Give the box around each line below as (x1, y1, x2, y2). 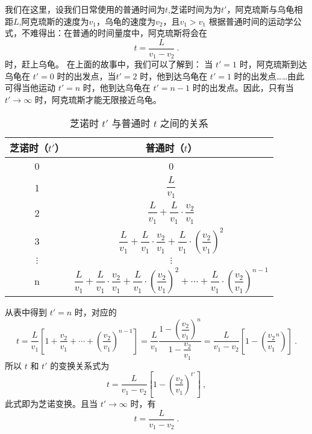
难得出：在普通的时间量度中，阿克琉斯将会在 (30, 26, 207, 39)
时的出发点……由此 (234, 69, 305, 82)
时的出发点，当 (57, 69, 116, 82)
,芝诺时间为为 (168, 3, 221, 15)
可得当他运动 (5, 81, 55, 94)
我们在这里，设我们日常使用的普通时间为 (5, 3, 165, 15)
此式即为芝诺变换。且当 (5, 397, 98, 410)
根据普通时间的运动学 (208, 14, 293, 27)
